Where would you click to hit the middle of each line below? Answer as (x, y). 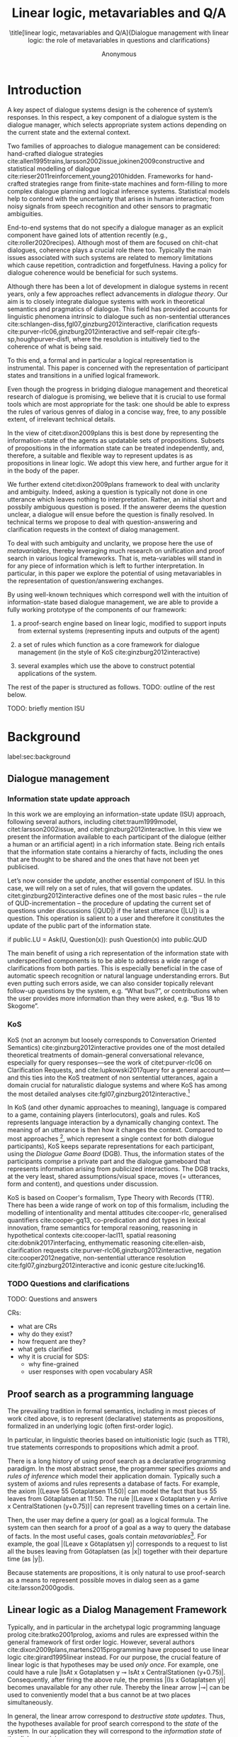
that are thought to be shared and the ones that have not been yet (103, 859)
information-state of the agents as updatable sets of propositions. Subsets (116, 440)
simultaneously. (30, 1702)
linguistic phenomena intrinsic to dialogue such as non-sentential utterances (119, 316)
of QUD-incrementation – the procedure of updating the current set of (109, 903)
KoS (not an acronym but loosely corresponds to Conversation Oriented (112, 1040)
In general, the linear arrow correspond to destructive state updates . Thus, (116, 1716)
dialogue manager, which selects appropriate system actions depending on (117, 125)
